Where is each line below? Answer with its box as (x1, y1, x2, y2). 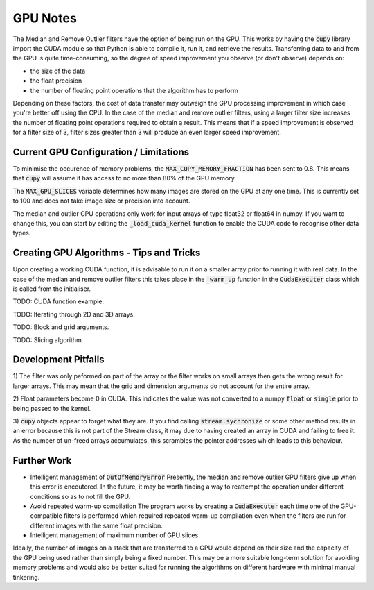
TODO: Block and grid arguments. (12, 323, 109, 331)
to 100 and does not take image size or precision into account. (12, 196, 190, 205)
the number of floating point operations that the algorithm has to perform (30, 86, 238, 94)
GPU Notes (12, 10, 78, 26)
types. (12, 229, 31, 237)
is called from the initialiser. (12, 285, 91, 293)
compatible (30, 512, 62, 520)
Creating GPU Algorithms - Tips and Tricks (12, 247, 201, 259)
